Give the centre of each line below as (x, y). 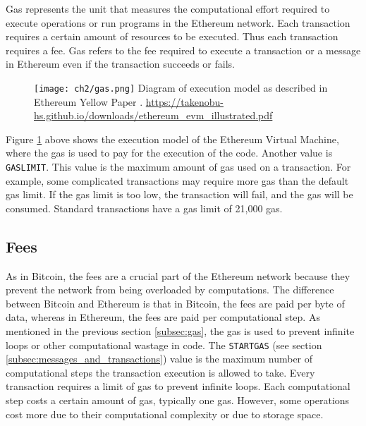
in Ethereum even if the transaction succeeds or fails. (120, 64)
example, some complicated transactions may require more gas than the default (177, 180)
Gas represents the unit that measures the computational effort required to (168, 8)
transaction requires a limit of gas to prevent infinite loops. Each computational (178, 386)
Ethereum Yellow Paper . (89, 101)
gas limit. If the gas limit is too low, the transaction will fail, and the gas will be (179, 194)
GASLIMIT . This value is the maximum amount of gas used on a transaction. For (178, 166)
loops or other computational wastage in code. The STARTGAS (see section (164, 345)
